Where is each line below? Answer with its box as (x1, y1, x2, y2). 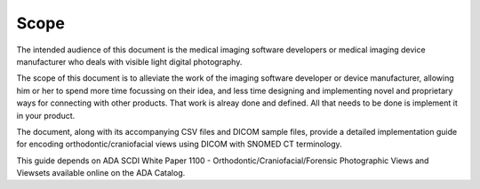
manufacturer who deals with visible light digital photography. (16, 56, 243, 67)
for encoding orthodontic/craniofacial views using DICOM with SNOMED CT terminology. (16, 138, 342, 150)
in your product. (16, 110, 76, 121)
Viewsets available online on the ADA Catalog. (16, 168, 186, 178)
